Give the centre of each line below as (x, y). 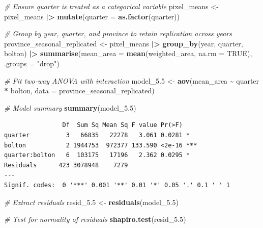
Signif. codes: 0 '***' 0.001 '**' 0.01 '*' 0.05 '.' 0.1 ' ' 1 (117, 185)
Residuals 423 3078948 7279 (66, 165)
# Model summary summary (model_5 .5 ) (70, 107)
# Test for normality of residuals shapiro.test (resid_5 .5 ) (95, 219)
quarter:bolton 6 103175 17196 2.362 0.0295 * (97, 155)
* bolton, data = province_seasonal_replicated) (79, 91)
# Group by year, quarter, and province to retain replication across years (118, 33)
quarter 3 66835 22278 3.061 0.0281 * (97, 135)
